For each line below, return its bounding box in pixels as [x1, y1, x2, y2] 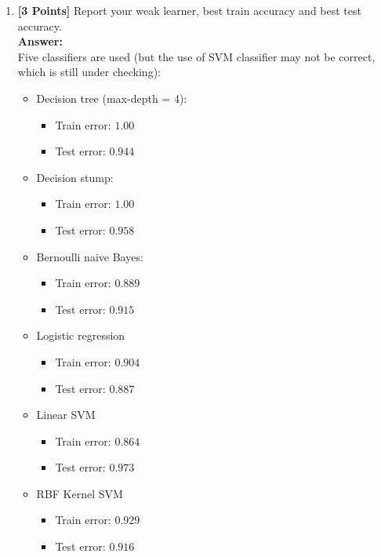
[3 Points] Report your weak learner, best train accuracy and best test [17, 2, 361, 18]
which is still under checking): [17, 64, 161, 80]
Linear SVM [36, 406, 96, 423]
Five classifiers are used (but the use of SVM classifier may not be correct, [17, 48, 376, 64]
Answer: [17, 33, 63, 49]
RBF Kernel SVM [36, 485, 123, 501]
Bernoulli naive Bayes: [36, 248, 143, 264]
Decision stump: [36, 169, 114, 185]
